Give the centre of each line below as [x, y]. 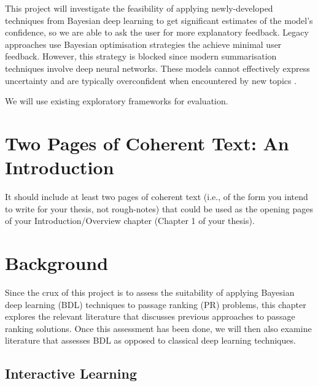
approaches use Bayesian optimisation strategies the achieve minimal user [143, 44]
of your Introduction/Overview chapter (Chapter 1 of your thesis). [130, 221]
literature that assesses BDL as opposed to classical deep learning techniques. [150, 340]
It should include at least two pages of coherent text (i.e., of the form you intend [157, 197]
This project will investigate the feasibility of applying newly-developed [139, 8]
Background [57, 263]
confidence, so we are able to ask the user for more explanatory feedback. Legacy [157, 32]
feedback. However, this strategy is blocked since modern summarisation [141, 56]
